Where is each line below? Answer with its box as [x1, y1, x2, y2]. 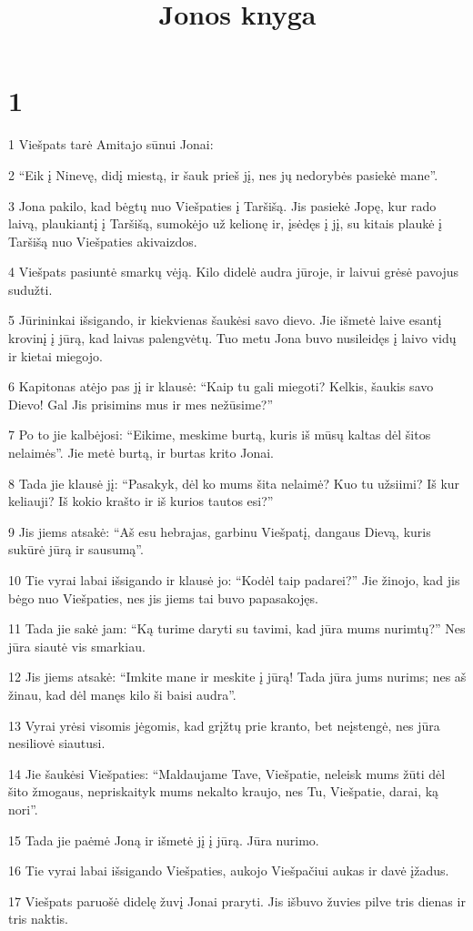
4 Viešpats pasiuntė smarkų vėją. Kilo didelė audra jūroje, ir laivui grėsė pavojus [8, 262, 458, 281]
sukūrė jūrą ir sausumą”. [8, 540, 144, 559]
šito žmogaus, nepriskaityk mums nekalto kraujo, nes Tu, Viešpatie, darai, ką [8, 782, 439, 801]
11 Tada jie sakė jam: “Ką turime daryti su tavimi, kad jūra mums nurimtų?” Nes [8, 619, 466, 638]
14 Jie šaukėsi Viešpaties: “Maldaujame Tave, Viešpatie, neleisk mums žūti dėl [8, 764, 446, 783]
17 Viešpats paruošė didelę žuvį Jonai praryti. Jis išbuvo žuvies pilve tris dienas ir [8, 891, 466, 910]
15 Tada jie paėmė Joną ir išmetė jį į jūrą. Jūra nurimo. [8, 830, 319, 849]
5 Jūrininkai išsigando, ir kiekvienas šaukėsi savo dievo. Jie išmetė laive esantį [8, 310, 442, 329]
